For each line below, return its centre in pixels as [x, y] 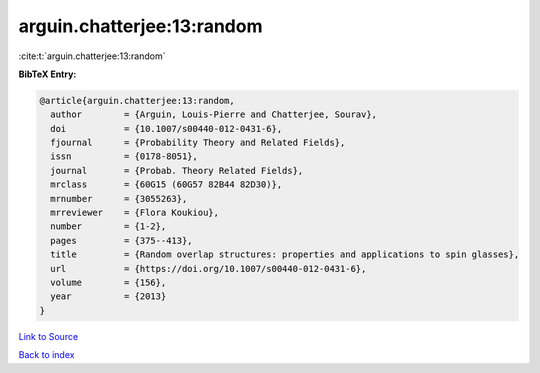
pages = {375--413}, [122, 240]
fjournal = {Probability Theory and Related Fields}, [198, 143]
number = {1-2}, [108, 226]
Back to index [46, 355]
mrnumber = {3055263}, [119, 198]
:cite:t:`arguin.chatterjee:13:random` [92, 56]
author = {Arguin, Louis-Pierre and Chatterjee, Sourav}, [214, 114]
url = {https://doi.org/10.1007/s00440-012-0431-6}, [208, 268]
